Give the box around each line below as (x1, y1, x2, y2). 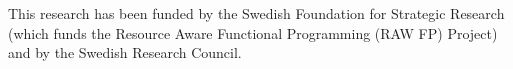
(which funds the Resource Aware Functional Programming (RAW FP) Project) (8, 22, 498, 43)
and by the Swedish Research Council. (8, 42, 242, 63)
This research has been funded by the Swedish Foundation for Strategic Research (8, 3, 505, 23)
